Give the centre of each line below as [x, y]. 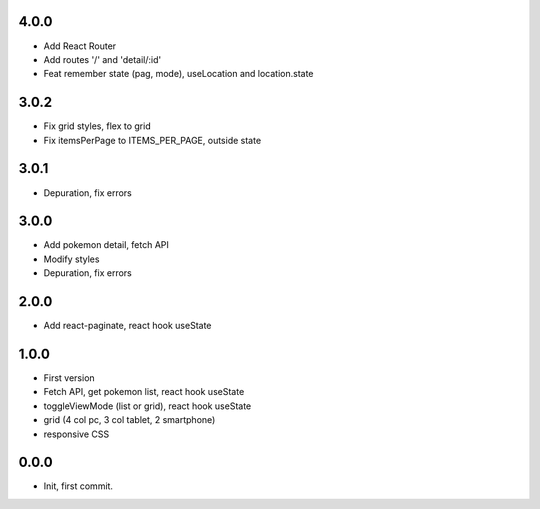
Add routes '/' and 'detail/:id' [102, 59]
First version [69, 378]
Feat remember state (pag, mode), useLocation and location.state [178, 74]
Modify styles [71, 259]
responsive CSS [76, 434]
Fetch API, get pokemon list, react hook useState [144, 392]
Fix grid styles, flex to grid [97, 126]
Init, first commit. [78, 486]
